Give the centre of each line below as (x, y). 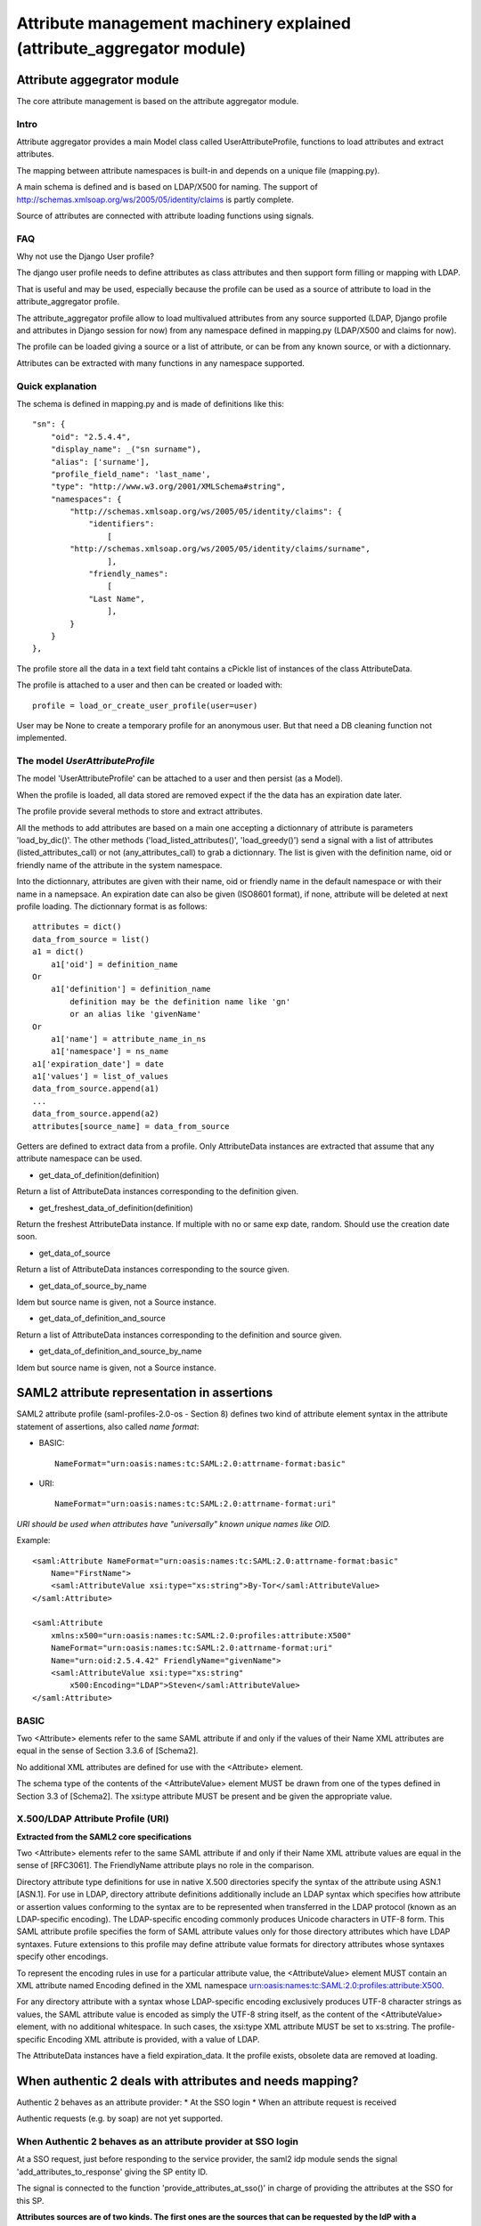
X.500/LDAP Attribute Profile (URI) (93, 1819)
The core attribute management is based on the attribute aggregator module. (158, 101)
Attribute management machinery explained (184, 23)
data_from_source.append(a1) (96, 1089)
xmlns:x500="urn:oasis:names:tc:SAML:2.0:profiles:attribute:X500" (201, 1635)
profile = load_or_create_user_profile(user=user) (145, 705)
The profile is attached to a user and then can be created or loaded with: (150, 685)
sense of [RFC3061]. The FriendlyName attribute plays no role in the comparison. (165, 1865)
